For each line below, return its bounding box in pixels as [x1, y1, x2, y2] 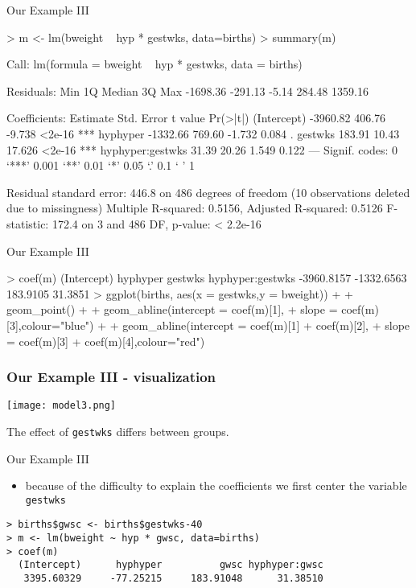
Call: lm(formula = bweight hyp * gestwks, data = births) [6, 56, 303, 72]
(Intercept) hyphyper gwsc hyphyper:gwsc [18, 559, 323, 571]
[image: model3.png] [6, 400, 117, 412]
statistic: [6, 215, 49, 232]
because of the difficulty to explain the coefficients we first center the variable [25, 477, 407, 494]
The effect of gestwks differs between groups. [6, 422, 229, 439]
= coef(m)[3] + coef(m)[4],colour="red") [6, 332, 205, 349]
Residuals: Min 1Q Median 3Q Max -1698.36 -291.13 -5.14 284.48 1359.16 [6, 82, 369, 99]
